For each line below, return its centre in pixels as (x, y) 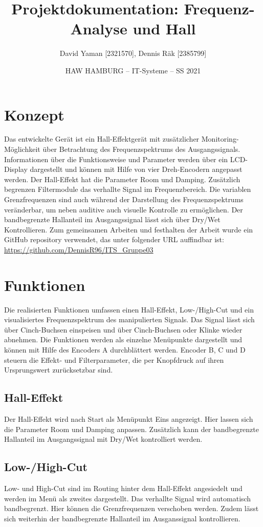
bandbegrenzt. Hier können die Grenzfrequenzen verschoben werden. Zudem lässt (131, 508)
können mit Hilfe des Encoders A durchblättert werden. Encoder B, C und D (125, 350)
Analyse (99, 28)
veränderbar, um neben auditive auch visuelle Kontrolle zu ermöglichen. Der (124, 209)
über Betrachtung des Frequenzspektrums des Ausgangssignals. (141, 149)
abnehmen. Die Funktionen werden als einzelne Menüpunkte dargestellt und (123, 339)
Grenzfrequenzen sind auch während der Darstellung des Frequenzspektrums (124, 199)
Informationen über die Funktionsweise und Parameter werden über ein (116, 159)
